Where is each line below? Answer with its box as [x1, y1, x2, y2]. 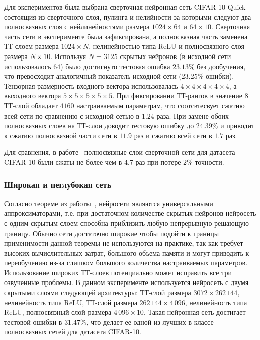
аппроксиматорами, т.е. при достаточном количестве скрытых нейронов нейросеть [4, 208, 256, 218]
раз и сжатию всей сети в [134, 130, 212, 140]
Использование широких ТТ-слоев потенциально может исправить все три [4, 267, 232, 277]
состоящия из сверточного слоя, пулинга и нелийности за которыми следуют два [4, 11, 251, 22]
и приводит [220, 120, 255, 131]
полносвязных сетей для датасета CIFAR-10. [4, 326, 141, 337]
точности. [195, 156, 224, 167]
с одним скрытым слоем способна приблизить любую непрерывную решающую [4, 217, 249, 228]
